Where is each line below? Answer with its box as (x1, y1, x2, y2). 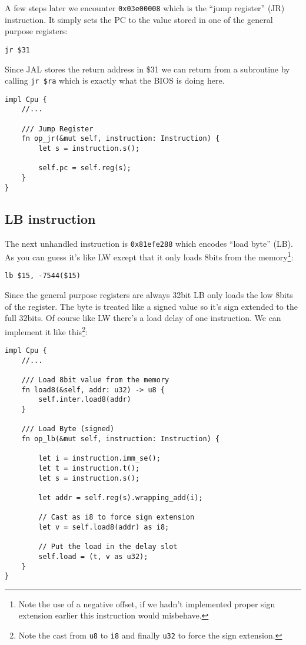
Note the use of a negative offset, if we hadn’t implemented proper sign (18, 597, 275, 610)
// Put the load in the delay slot (38, 543, 178, 551)
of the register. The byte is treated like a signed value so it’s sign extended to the (5, 300, 298, 312)
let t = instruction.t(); (38, 464, 140, 472)
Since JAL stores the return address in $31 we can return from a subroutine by (5, 62, 290, 75)
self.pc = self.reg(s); (38, 164, 131, 173)
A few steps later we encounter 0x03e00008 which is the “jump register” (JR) (5, 2, 285, 14)
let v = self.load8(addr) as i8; (38, 522, 169, 531)
